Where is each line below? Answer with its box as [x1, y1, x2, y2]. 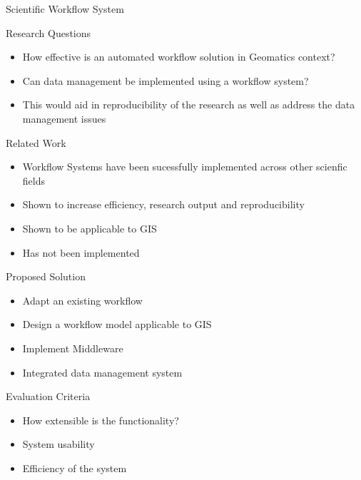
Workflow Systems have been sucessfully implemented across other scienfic [22, 159, 347, 174]
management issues [22, 111, 106, 126]
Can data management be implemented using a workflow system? [22, 73, 309, 88]
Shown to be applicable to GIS [22, 220, 157, 235]
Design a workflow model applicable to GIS [22, 317, 212, 332]
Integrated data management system [22, 364, 183, 379]
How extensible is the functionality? [22, 412, 179, 427]
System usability [22, 436, 95, 451]
